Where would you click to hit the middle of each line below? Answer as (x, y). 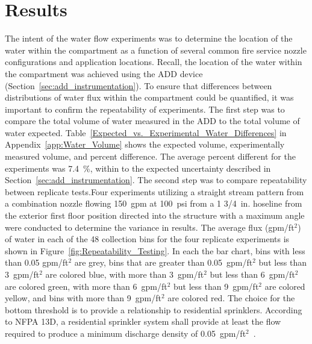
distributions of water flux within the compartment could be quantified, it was (149, 97)
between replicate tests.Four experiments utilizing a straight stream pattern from (154, 191)
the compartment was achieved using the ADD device (104, 73)
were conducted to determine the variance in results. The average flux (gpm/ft (150, 227)
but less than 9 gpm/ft (216, 286)
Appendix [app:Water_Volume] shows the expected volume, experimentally (145, 144)
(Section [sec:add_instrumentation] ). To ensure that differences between (139, 85)
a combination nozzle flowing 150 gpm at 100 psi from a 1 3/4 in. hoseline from (154, 203)
